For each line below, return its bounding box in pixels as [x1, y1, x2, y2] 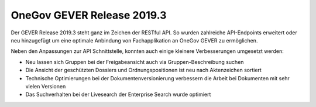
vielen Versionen [25, 83, 66, 90]
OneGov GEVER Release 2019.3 [11, 9, 167, 22]
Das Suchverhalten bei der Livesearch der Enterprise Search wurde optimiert [25, 91, 211, 98]
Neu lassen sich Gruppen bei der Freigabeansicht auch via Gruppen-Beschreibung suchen [25, 58, 244, 65]
